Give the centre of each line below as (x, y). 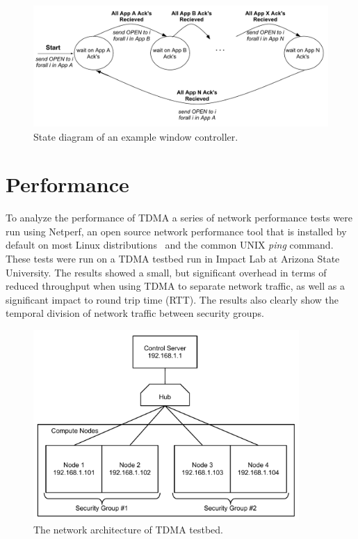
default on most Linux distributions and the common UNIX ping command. (170, 245)
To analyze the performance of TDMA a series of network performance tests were (179, 218)
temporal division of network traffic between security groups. (135, 313)
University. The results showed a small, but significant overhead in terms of (166, 272)
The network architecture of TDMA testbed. (128, 530)
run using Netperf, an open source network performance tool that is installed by (176, 231)
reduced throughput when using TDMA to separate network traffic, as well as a (175, 286)
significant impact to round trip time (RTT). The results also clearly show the (172, 299)
